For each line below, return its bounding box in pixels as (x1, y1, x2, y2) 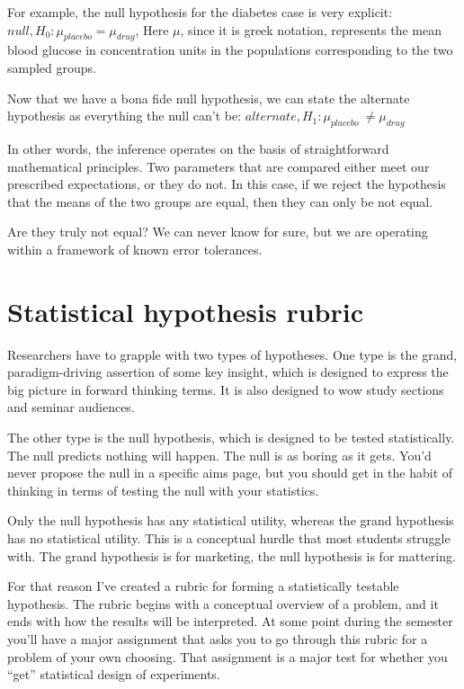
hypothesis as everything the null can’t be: (7, 106, 242, 125)
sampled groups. (7, 58, 96, 76)
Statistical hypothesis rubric (7, 292, 363, 329)
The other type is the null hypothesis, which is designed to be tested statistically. (7, 428, 455, 447)
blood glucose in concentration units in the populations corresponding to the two (7, 40, 453, 59)
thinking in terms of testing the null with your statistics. (7, 480, 319, 499)
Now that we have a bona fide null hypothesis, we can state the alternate (7, 88, 410, 107)
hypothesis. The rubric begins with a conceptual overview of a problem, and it (7, 594, 439, 613)
